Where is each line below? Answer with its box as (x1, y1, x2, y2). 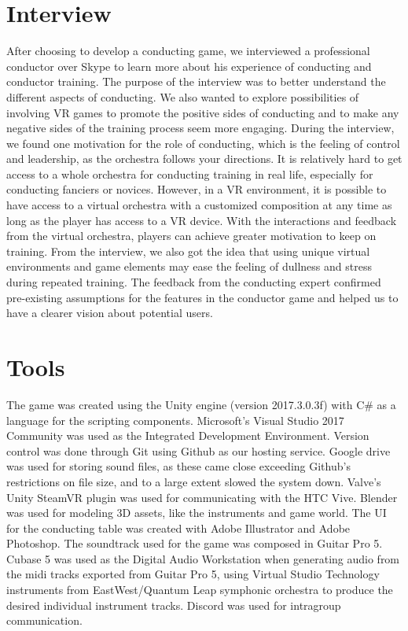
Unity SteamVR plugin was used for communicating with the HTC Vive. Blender (6, 489, 398, 505)
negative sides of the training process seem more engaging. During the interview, (6, 120, 395, 136)
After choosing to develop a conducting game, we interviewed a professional (6, 42, 370, 59)
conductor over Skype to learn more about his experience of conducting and (6, 57, 372, 74)
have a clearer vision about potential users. (6, 304, 213, 321)
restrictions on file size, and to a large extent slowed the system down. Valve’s (6, 473, 381, 489)
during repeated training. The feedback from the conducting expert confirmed (6, 274, 381, 290)
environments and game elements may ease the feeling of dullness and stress (6, 258, 372, 275)
